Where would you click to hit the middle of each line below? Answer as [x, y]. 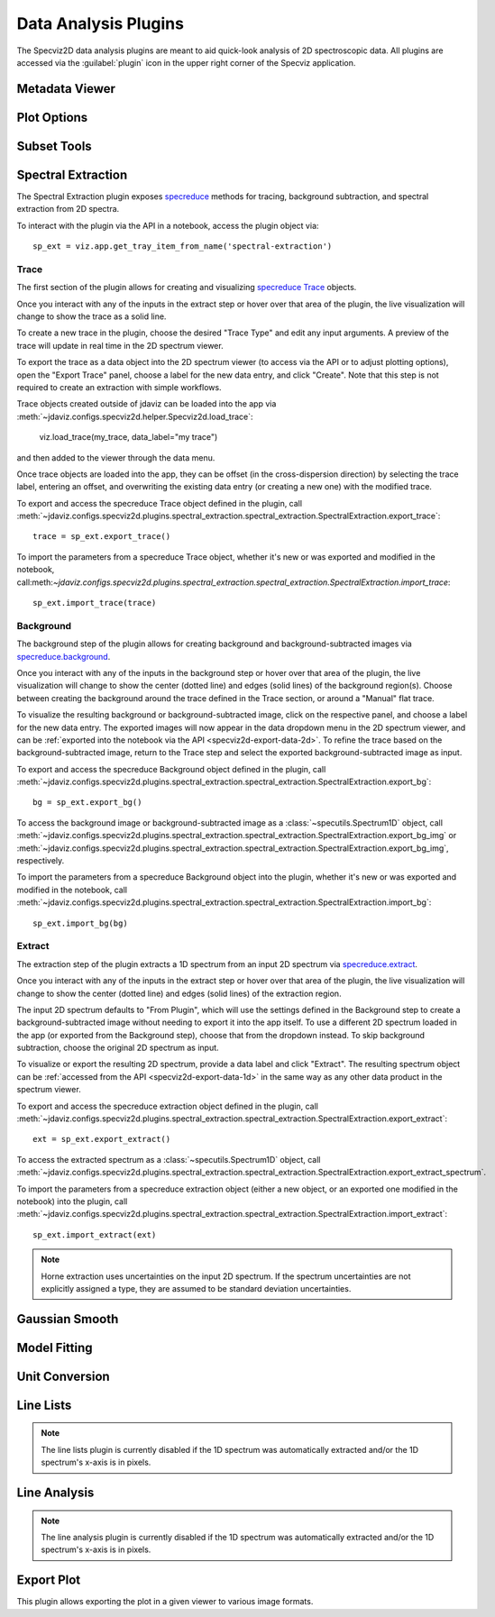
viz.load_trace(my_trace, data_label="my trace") [128, 437]
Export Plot [49, 1580]
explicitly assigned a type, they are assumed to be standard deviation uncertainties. [196, 1288]
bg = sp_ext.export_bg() [87, 803]
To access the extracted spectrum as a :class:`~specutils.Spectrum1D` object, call [169, 1159]
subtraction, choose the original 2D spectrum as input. [118, 1048]
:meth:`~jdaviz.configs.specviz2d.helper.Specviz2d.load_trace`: [135, 416]
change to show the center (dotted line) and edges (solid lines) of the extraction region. [179, 993]
